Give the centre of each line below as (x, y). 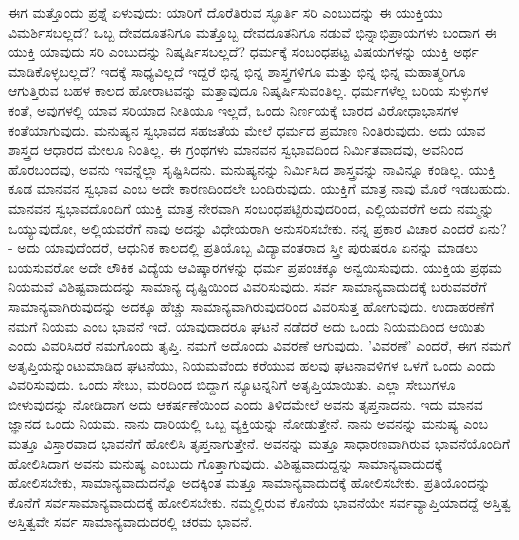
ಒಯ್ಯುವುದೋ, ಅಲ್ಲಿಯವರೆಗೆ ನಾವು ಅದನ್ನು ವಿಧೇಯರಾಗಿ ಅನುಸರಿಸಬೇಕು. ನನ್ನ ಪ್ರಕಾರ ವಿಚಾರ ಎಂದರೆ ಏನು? (257, 227)
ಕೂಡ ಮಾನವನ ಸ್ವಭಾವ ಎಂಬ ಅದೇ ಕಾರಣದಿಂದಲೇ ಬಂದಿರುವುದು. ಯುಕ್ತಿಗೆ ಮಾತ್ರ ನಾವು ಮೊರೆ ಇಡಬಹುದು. (259, 188)
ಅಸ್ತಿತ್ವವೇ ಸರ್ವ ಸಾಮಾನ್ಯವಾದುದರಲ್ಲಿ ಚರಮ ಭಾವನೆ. (130, 521)
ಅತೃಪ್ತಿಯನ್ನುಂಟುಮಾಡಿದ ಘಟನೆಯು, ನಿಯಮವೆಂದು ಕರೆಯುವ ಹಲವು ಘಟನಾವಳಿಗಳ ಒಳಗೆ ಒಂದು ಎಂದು (252, 364)
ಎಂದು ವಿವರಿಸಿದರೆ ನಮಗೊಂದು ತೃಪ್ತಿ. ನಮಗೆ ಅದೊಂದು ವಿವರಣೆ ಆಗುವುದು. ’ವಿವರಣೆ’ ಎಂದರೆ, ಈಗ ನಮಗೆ (259, 345)
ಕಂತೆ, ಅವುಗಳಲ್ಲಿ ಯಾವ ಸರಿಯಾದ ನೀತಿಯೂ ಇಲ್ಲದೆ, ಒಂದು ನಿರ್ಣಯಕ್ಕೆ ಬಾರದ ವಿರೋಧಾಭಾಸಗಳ (233, 109)
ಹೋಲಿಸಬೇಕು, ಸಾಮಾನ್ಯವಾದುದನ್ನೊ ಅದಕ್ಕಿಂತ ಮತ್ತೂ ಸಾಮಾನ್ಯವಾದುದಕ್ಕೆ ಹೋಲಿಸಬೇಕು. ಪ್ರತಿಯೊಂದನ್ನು (249, 482)
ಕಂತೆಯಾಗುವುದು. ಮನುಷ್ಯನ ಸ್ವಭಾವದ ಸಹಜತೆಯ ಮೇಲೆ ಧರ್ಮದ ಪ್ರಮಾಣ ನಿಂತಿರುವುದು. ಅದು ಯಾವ (247, 129)
